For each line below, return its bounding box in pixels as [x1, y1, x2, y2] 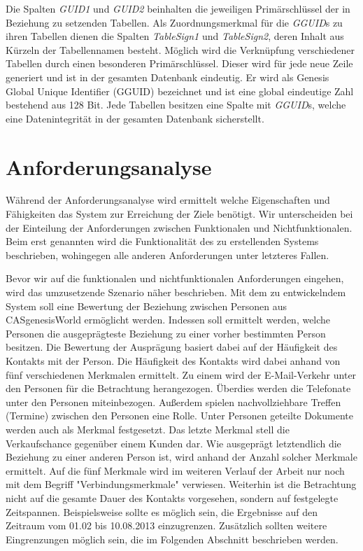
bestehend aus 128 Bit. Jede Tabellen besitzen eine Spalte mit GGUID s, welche [6, 97, 346, 112]
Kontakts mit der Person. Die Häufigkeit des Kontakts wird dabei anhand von [6, 354, 341, 368]
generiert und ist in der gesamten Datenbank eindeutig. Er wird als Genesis [6, 69, 329, 84]
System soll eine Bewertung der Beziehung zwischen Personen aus [6, 298, 287, 313]
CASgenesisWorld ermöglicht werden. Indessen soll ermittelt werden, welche [6, 312, 331, 327]
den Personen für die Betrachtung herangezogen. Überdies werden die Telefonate [6, 381, 351, 396]
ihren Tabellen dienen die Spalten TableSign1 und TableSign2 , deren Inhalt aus [6, 29, 344, 43]
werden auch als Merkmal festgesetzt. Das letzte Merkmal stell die [6, 421, 290, 436]
